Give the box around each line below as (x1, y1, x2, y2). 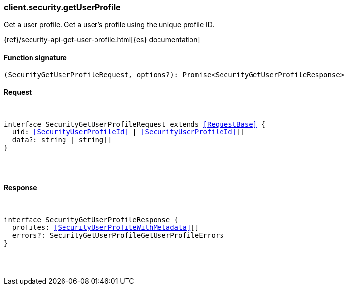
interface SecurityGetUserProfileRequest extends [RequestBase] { (4, 120, 266, 128)
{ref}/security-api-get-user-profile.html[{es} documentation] (4, 35, 200, 44)
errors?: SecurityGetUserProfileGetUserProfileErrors (12, 231, 224, 240)
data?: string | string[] (12, 135, 112, 144)
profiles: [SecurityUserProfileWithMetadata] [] (12, 224, 199, 232)
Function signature (4, 53, 67, 62)
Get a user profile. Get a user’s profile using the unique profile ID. (4, 20, 215, 29)
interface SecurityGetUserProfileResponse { (4, 216, 179, 224)
